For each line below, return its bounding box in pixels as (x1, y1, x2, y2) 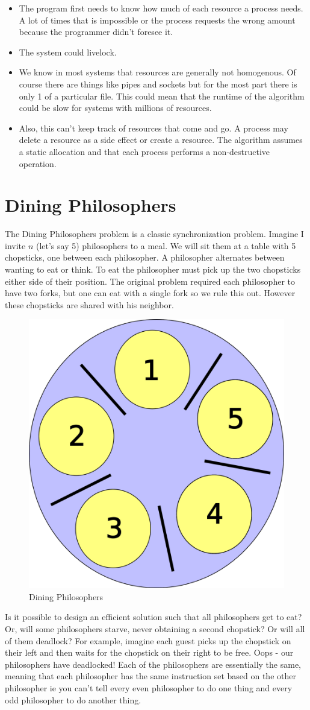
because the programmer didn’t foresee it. (19, 25, 173, 38)
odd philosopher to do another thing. (5, 693, 141, 706)
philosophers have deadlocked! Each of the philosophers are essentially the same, (5, 658, 301, 670)
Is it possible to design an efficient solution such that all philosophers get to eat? (5, 610, 302, 623)
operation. (19, 157, 57, 170)
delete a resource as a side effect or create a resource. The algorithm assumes (19, 133, 303, 146)
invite (5, 239, 26, 252)
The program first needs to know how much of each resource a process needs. (19, 2, 303, 14)
